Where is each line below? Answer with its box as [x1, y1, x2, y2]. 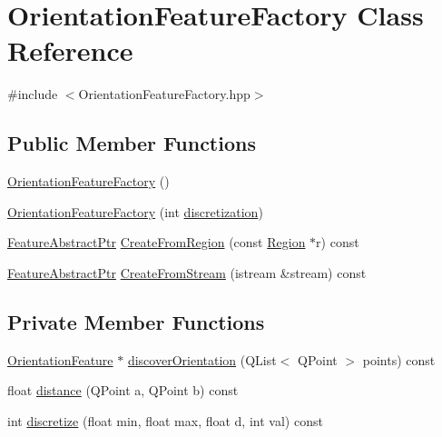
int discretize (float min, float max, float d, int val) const [7, 411, 323, 430]
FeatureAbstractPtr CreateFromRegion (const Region [7, 233, 306, 252]
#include [7, 84, 58, 104]
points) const [362, 350, 436, 369]
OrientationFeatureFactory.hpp [78, 84, 250, 104]
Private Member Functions [7, 307, 265, 335]
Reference [7, 32, 133, 69]
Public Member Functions [7, 129, 256, 157]
